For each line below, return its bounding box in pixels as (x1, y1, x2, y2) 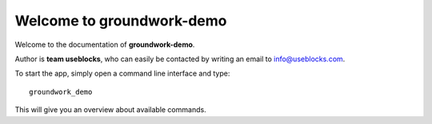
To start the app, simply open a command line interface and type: (14, 68, 230, 79)
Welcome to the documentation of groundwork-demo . (14, 40, 195, 49)
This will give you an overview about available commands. (14, 105, 207, 114)
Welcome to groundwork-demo (14, 12, 227, 29)
